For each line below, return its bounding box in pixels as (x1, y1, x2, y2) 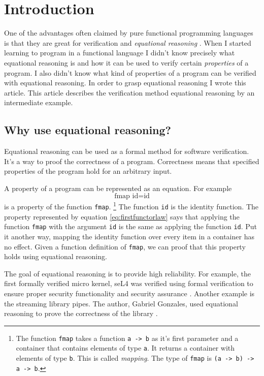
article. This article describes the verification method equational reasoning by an (4, 87, 255, 98)
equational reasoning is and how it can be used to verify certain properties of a (4, 57, 249, 68)
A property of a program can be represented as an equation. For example (4, 182, 232, 193)
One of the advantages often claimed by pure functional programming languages (4, 27, 253, 38)
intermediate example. (4, 97, 73, 108)
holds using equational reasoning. (4, 251, 107, 262)
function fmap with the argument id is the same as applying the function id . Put (4, 221, 257, 232)
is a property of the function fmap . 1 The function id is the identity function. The (4, 200, 258, 212)
